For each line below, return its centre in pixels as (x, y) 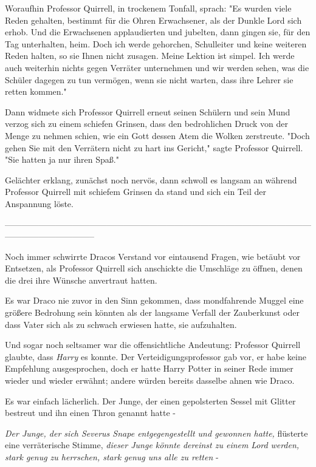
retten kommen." (36, 91)
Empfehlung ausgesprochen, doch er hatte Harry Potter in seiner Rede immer (149, 368)
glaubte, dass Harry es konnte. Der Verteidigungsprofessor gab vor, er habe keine (156, 356)
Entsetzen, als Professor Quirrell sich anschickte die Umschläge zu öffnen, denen (154, 268)
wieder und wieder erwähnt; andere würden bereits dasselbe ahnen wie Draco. (150, 380)
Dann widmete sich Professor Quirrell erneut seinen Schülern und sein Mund (148, 111)
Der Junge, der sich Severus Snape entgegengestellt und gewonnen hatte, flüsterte (156, 433)
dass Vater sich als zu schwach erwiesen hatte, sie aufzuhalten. (121, 324)
